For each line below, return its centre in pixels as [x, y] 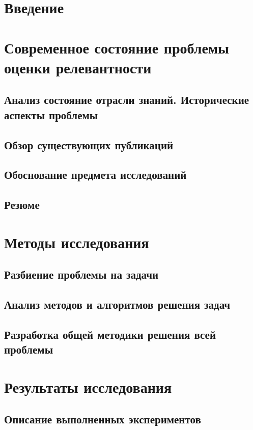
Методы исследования [77, 242]
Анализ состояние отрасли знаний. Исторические [127, 100]
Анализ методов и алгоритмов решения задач [117, 304]
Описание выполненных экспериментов [103, 419]
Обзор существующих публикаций [89, 144]
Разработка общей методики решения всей [110, 334]
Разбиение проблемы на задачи [81, 274]
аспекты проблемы [51, 114]
